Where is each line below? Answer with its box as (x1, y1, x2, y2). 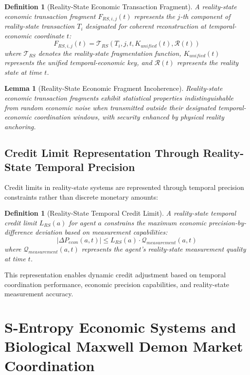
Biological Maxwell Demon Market (4, 336, 243, 356)
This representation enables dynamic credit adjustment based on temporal (4, 270, 226, 280)
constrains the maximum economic (104, 217, 207, 227)
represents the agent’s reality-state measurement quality (81, 244, 246, 254)
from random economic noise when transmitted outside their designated (4, 102, 216, 112)
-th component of (180, 11, 231, 21)
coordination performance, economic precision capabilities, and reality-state (4, 279, 230, 289)
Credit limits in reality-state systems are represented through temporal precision (4, 182, 244, 192)
